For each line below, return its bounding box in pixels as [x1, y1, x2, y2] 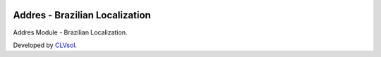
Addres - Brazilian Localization [13, 9, 151, 21]
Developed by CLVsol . [13, 41, 78, 49]
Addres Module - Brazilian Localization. [13, 28, 128, 37]
